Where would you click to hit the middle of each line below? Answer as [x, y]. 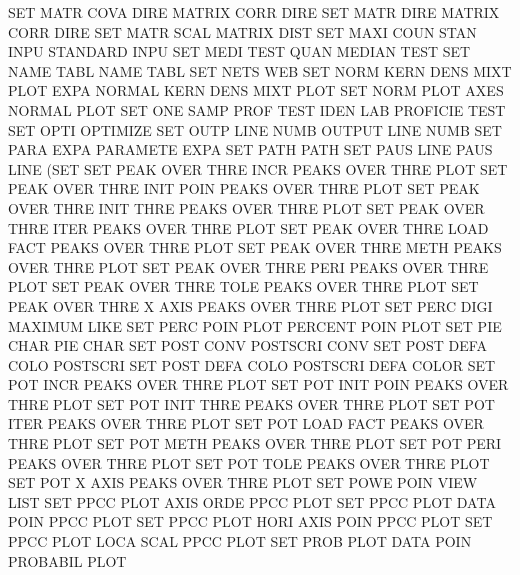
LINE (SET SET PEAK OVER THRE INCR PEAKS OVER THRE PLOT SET [258, 168]
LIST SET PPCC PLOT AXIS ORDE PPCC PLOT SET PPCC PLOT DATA [252, 501]
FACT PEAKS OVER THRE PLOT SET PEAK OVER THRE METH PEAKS [255, 247]
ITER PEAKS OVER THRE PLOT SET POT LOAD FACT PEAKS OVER [246, 423]
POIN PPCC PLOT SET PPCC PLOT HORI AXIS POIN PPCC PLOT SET [250, 521]
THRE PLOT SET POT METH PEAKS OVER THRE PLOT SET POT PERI [255, 443]
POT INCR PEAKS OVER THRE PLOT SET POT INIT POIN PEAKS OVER [258, 384]
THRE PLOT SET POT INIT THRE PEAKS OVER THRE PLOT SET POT [251, 403]
